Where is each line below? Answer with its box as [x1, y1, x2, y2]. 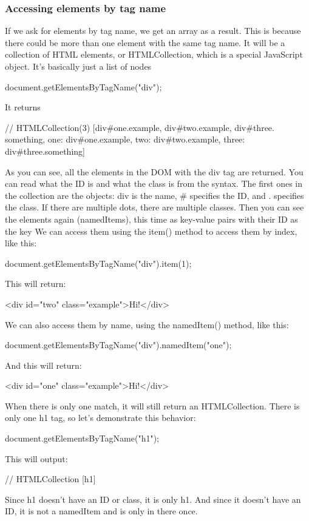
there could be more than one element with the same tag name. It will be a [5, 36, 285, 49]
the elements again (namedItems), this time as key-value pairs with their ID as [5, 212, 298, 225]
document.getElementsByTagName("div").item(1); [5, 257, 192, 269]
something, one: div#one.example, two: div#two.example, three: [5, 133, 245, 146]
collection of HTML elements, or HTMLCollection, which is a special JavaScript [5, 48, 303, 61]
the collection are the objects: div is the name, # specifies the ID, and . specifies [5, 189, 304, 201]
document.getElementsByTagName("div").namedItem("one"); [5, 338, 232, 351]
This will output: [5, 452, 68, 465]
